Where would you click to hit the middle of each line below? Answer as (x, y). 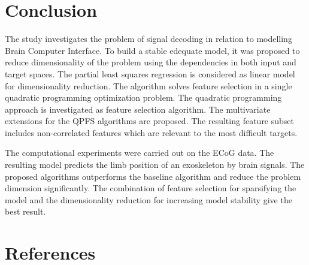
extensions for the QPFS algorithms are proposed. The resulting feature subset (150, 121)
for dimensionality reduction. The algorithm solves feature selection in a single (149, 85)
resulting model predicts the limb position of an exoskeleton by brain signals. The (155, 165)
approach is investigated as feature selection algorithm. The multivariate (138, 109)
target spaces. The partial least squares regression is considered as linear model (150, 73)
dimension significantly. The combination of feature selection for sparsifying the (151, 188)
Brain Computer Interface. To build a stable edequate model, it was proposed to (152, 50)
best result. (25, 211)
